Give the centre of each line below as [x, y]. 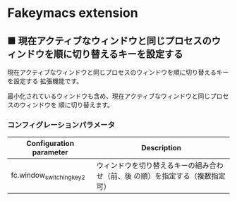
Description [161, 148]
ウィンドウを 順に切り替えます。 [67, 105]
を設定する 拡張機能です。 [45, 81]
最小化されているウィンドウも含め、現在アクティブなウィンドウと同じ [109, 96]
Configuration [50, 144]
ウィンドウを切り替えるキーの [146, 166]
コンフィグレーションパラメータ [61, 125]
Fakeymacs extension [73, 13]
